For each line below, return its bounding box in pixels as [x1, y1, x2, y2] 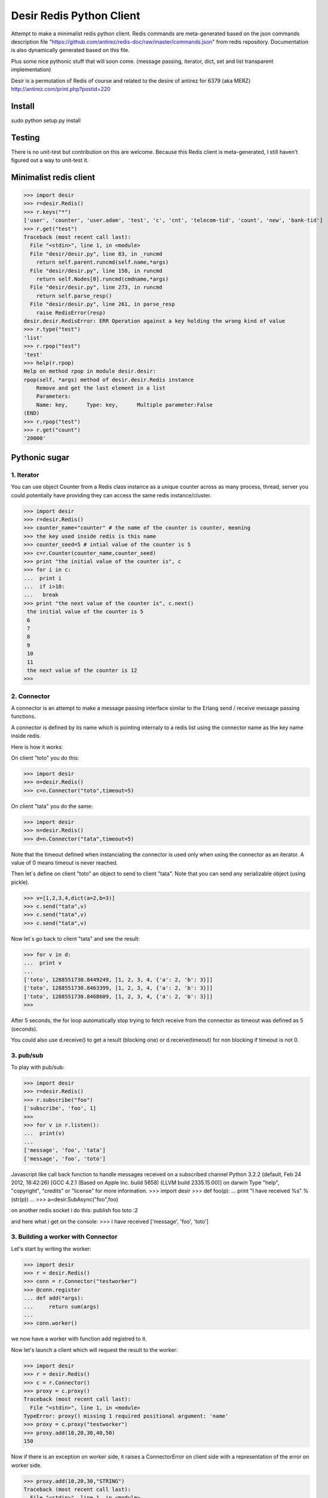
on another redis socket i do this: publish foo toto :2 [11, 1207, 139, 1214]
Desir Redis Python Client [11, 9, 140, 22]
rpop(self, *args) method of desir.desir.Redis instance [23, 376, 194, 383]
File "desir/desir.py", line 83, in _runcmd [30, 250, 163, 257]
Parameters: [36, 393, 72, 400]
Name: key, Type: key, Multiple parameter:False [36, 401, 213, 408]
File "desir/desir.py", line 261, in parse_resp [30, 301, 176, 308]
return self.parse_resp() [36, 292, 112, 299]
